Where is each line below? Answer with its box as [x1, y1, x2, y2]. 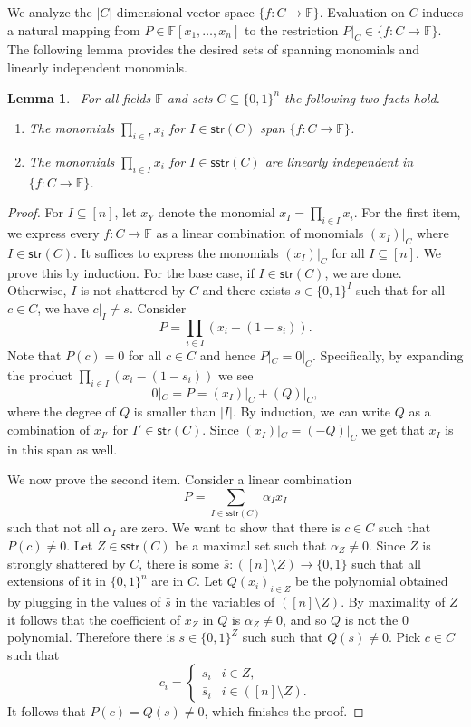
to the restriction [244, 20, 339, 39]
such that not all [7, 518, 100, 537]
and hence [199, 346, 256, 365]
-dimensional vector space [112, 3, 255, 21]
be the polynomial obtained [295, 571, 448, 590]
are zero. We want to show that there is [120, 518, 341, 537]
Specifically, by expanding [320, 346, 464, 365]
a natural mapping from [7, 20, 140, 39]
